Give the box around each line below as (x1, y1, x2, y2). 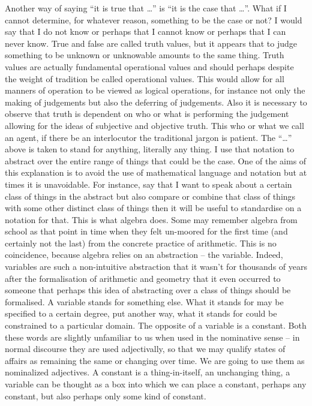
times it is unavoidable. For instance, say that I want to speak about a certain (5, 178, 292, 190)
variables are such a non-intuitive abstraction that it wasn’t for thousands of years (5, 260, 307, 273)
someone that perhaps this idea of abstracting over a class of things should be (5, 284, 291, 296)
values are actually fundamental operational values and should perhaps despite (5, 60, 294, 73)
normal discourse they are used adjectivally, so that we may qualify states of (5, 342, 286, 355)
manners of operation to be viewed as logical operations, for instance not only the (5, 84, 305, 97)
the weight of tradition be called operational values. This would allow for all (5, 72, 284, 85)
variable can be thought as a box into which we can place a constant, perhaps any (5, 378, 307, 390)
